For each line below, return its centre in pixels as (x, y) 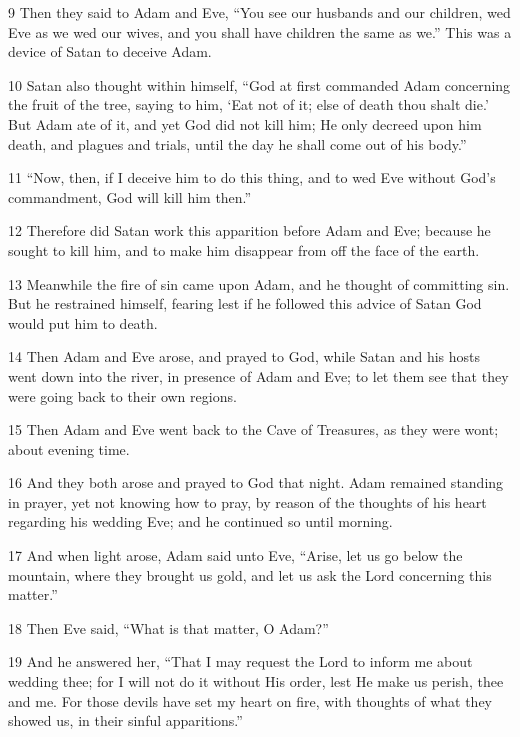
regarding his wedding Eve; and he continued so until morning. (200, 521)
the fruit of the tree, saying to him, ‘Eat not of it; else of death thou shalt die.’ (248, 104)
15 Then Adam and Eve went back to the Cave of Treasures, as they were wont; (253, 429)
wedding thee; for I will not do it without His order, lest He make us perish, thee (256, 681)
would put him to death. (83, 322)
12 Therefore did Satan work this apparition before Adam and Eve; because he (249, 230)
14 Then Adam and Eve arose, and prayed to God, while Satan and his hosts (244, 356)
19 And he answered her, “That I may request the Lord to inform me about (240, 661)
